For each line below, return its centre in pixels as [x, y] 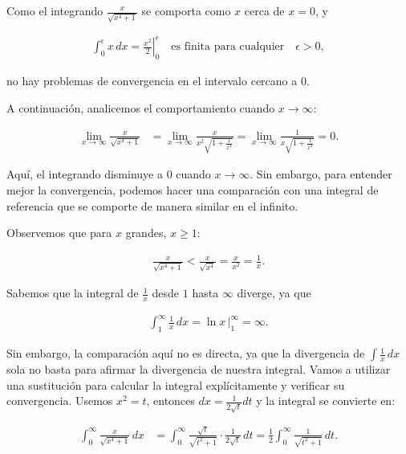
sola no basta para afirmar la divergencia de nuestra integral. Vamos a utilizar [199, 369]
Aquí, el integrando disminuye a [85, 174]
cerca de [264, 10]
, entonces [171, 401]
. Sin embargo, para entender [321, 174]
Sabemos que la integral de [73, 293]
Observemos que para [59, 233]
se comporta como [186, 10]
